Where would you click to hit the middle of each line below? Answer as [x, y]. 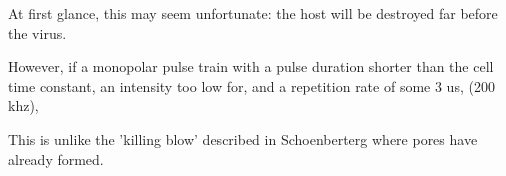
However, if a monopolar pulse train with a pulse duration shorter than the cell [251, 66]
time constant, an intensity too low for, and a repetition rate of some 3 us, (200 [251, 85]
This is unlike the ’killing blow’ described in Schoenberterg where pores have [243, 138]
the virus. [37, 32]
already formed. [56, 158]
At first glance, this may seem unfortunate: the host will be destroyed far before [253, 13]
